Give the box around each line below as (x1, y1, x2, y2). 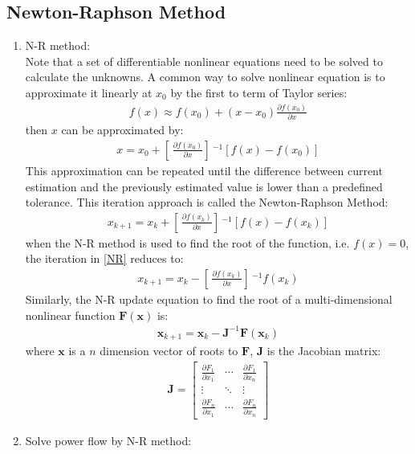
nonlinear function (25, 306, 116, 323)
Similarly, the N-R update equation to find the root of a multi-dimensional (25, 290, 393, 307)
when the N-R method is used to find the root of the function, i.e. (25, 234, 350, 251)
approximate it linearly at (25, 84, 153, 100)
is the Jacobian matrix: (266, 342, 381, 359)
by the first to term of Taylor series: (170, 84, 348, 100)
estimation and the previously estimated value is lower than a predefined (25, 178, 383, 194)
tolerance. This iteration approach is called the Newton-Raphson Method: (25, 194, 389, 211)
